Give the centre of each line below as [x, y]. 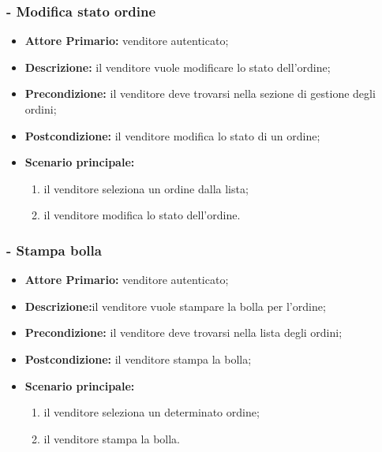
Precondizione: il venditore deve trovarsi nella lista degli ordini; [184, 332]
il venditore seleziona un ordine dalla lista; [146, 188]
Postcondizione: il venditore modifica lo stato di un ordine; [172, 135]
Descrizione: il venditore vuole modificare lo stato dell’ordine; [178, 67]
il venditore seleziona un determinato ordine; [152, 412]
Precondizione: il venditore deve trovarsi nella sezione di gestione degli [200, 93]
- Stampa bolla [54, 250]
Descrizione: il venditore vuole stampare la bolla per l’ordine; [175, 306]
